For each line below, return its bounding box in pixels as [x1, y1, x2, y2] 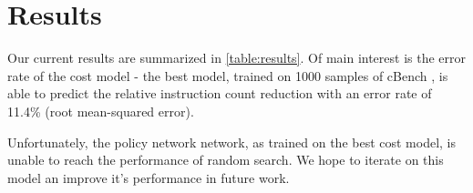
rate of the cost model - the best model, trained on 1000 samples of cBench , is [7, 66, 448, 85]
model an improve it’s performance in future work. [7, 168, 290, 187]
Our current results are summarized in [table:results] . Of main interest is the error [7, 48, 467, 67]
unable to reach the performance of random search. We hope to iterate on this [7, 150, 444, 169]
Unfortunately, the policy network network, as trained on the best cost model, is [7, 132, 457, 151]
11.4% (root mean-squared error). [7, 101, 194, 120]
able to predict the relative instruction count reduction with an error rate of [7, 84, 432, 103]
